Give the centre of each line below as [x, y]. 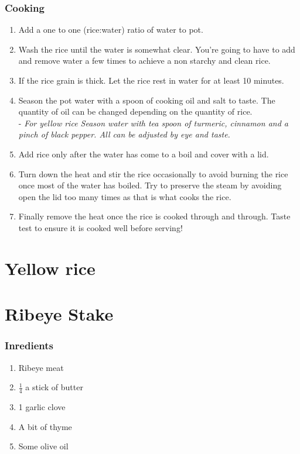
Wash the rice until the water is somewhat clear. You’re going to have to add [157, 49]
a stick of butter [54, 387]
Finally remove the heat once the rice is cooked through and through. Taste [154, 216]
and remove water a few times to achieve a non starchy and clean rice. [144, 61]
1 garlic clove [42, 406]
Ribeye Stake [59, 314]
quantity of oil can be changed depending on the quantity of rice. [135, 111]
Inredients [29, 345]
